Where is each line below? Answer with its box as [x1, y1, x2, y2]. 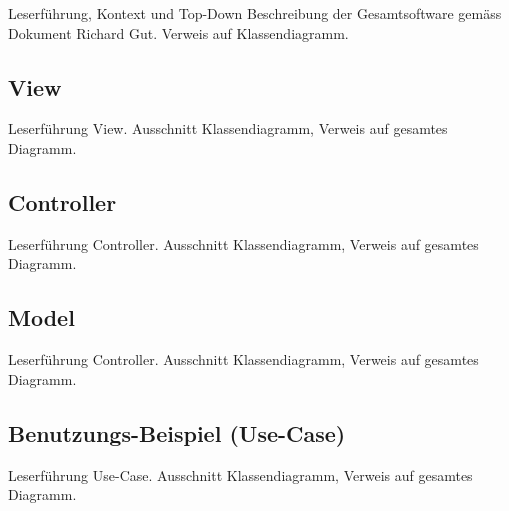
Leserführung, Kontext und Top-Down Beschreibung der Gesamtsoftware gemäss [8, 3, 502, 23]
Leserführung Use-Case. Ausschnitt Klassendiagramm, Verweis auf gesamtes [8, 464, 473, 485]
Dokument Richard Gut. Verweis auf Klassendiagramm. [8, 22, 349, 43]
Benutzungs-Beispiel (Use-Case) [8, 417, 346, 448]
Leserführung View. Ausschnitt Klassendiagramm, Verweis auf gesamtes [8, 118, 448, 139]
